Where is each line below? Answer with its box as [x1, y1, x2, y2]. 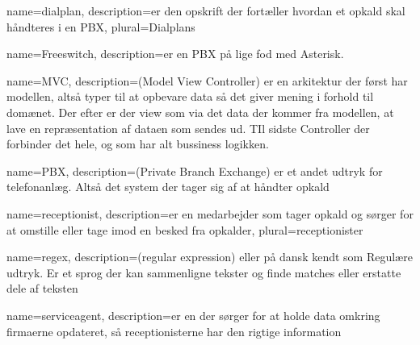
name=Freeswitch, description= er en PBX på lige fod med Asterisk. [6, 45, 344, 62]
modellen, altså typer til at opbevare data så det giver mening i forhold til [6, 88, 374, 105]
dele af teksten [6, 280, 78, 297]
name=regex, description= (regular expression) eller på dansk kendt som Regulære [6, 248, 413, 265]
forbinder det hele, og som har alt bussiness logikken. [6, 135, 269, 152]
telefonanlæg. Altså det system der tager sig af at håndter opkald [6, 178, 330, 195]
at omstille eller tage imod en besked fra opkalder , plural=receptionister [6, 221, 363, 238]
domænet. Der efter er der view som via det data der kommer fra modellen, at [6, 103, 394, 120]
